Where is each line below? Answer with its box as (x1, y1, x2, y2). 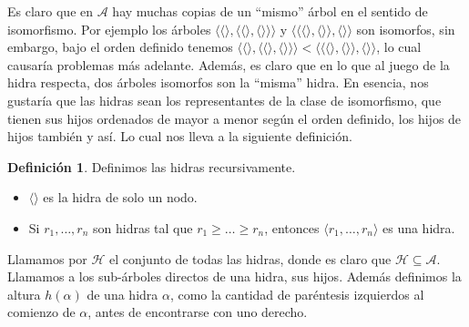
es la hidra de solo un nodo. (43, 188, 198, 207)
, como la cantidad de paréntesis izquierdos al (169, 284, 424, 303)
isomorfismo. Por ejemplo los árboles (7, 19, 211, 38)
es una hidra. (382, 218, 455, 237)
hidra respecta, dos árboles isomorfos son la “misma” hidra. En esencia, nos (7, 73, 429, 92)
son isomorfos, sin (356, 19, 455, 38)
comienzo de (7, 302, 76, 322)
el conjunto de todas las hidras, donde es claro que (109, 249, 392, 268)
